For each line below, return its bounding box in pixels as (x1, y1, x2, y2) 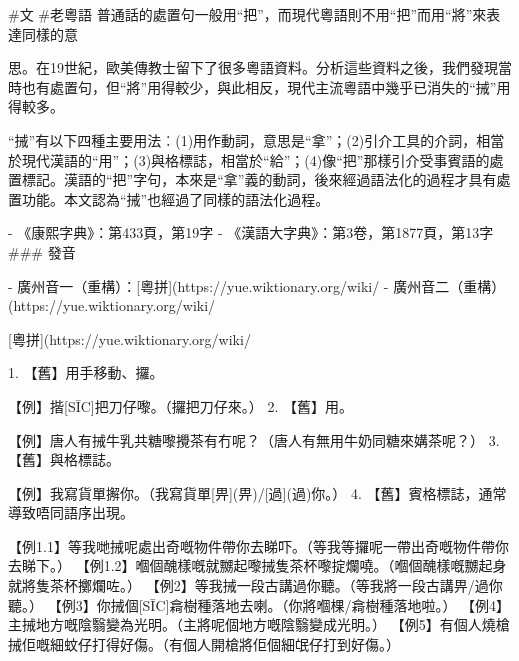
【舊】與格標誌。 (8, 449, 120, 470)
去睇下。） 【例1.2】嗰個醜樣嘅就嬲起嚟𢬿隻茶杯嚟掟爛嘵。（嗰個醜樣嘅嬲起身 (8, 555, 507, 576)
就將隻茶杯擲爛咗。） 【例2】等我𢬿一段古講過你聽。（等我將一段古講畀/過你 (8, 575, 503, 596)
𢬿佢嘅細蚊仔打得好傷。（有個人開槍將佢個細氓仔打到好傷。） (8, 633, 400, 654)
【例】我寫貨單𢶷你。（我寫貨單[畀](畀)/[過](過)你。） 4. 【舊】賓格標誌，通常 (8, 482, 507, 503)
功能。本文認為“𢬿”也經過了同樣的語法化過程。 (21, 188, 330, 209)
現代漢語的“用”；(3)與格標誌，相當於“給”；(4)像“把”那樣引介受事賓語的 (21, 149, 490, 170)
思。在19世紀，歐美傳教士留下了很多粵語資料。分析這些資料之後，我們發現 (8, 57, 498, 78)
